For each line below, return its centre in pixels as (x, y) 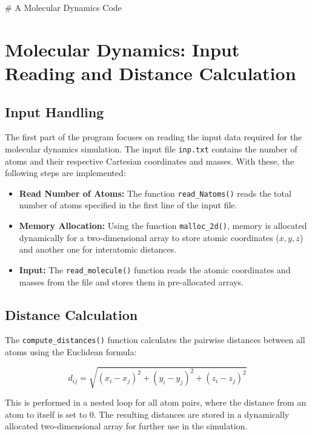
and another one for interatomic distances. (98, 249)
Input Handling (55, 111)
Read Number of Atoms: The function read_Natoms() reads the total (155, 193)
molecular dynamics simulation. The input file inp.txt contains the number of (151, 148)
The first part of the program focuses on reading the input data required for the (154, 137)
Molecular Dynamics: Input (122, 49)
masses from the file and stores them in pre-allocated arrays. (131, 281)
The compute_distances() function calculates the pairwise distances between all (155, 340)
